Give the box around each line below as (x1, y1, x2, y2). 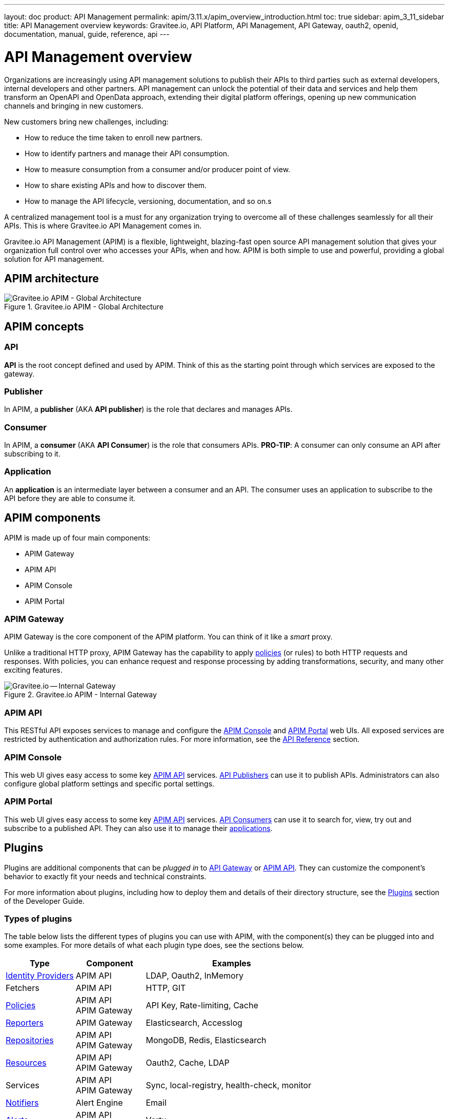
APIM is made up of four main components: (4, 533, 151, 542)
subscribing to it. (4, 449, 60, 459)
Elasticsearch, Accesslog (146, 1018, 242, 1028)
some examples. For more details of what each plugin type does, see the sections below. (4, 941, 304, 950)
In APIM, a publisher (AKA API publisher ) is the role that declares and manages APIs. (4, 405, 293, 414)
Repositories (6, 1035, 54, 1046)
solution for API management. (4, 254, 105, 263)
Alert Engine (75, 1097, 123, 1108)
